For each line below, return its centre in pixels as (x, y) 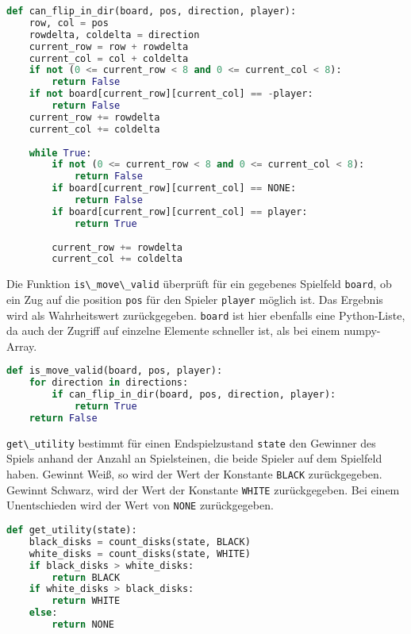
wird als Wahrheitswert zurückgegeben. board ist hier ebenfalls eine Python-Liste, (206, 315)
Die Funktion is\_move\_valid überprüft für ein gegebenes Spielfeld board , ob (199, 284)
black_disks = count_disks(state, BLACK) (140, 542)
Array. (22, 346)
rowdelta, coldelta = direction (114, 35)
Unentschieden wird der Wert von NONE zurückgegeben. (140, 505)
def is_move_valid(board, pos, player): (115, 371)
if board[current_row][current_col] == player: (180, 211)
